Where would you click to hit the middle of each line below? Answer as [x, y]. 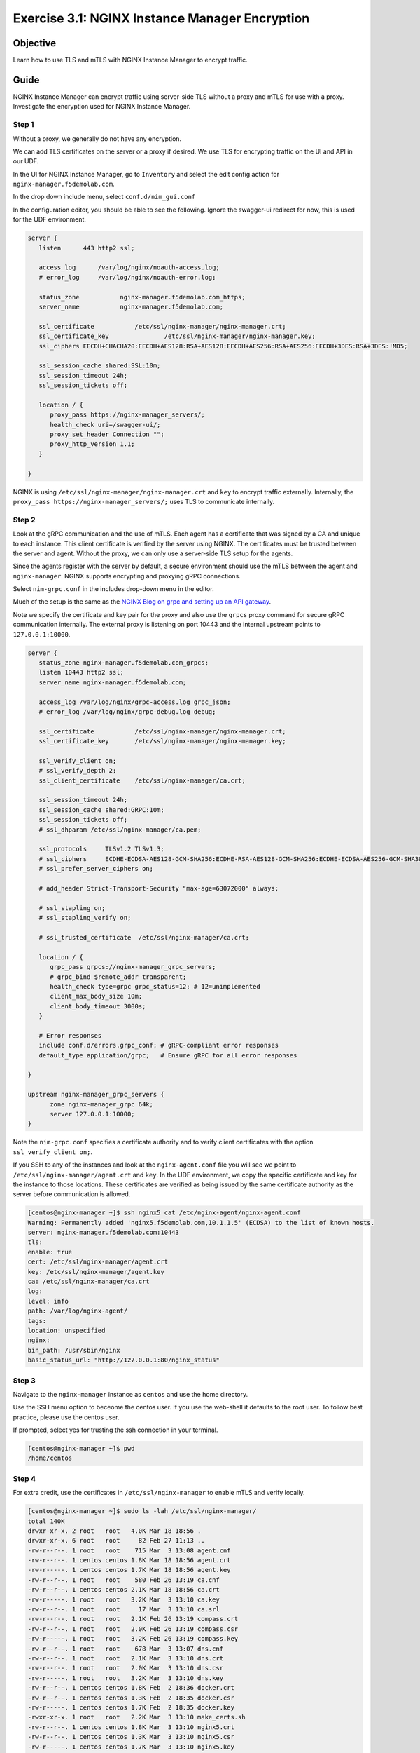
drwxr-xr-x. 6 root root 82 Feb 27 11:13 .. [117, 1541]
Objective [35, 43]
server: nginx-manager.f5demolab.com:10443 [104, 1233]
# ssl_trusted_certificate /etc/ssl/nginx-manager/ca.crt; [144, 937]
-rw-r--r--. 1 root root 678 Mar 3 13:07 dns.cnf [126, 1649]
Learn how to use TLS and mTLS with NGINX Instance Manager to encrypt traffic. [130, 60]
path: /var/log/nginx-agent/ [78, 1311]
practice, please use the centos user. [66, 1417]
